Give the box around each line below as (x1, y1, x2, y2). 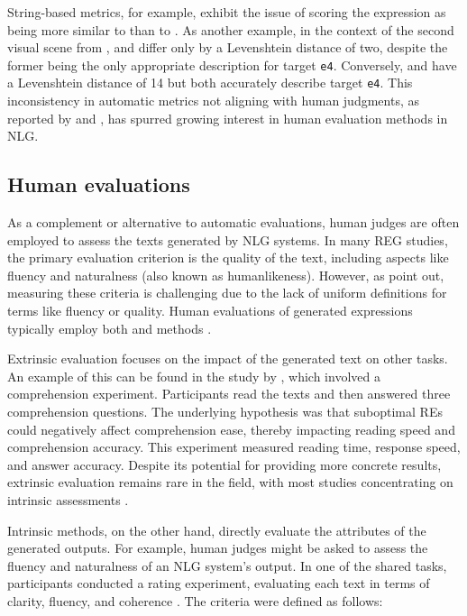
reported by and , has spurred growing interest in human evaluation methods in (7, 108, 448, 127)
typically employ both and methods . (7, 318, 212, 337)
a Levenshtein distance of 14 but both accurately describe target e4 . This (7, 73, 413, 92)
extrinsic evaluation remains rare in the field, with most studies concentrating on (7, 473, 453, 492)
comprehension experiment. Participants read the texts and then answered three (7, 384, 451, 403)
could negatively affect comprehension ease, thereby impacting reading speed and (7, 419, 455, 438)
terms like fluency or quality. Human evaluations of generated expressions (7, 301, 413, 320)
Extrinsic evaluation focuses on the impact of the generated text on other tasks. (7, 349, 448, 368)
